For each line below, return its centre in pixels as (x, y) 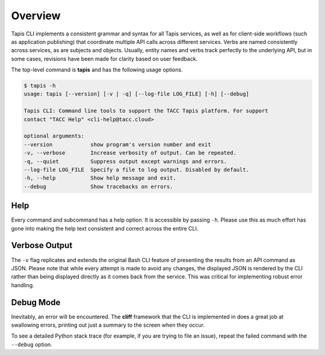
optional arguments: (54, 136)
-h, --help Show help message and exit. (100, 178)
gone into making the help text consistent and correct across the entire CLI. (105, 228)
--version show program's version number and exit (117, 144)
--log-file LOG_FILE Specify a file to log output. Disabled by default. (137, 170)
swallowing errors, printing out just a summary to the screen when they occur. (108, 325)
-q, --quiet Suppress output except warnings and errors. (125, 161)
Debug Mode (36, 302)
